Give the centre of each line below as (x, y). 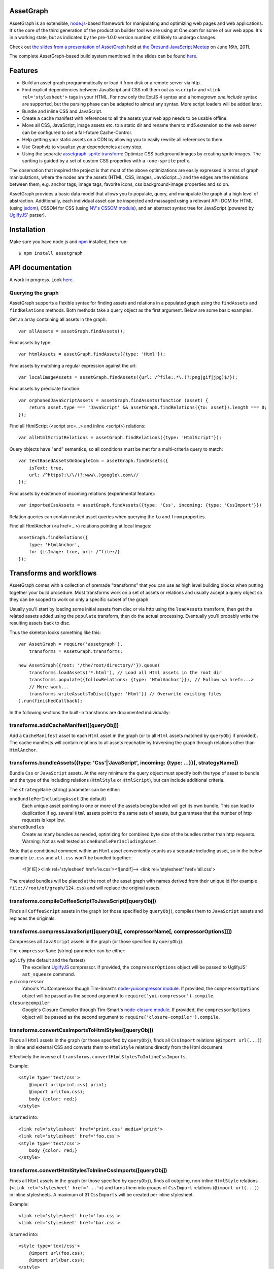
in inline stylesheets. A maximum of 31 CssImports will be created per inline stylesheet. (102, 1195)
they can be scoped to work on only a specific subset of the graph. (79, 599)
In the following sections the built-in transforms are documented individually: (90, 712)
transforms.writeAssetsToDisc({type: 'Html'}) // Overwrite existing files (125, 694)
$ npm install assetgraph (51, 253)
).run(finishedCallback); (51, 701)
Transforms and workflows (53, 573)
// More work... (49, 687)
